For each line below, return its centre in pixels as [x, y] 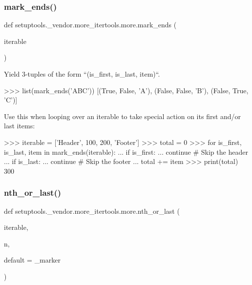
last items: [20, 126]
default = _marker [32, 260]
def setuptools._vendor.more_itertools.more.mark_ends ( [90, 25]
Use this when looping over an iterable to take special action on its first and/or [123, 116]
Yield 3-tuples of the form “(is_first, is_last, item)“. [82, 74]
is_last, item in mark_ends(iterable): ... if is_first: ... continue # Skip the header [126, 152]
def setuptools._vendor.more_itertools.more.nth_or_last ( [92, 211]
